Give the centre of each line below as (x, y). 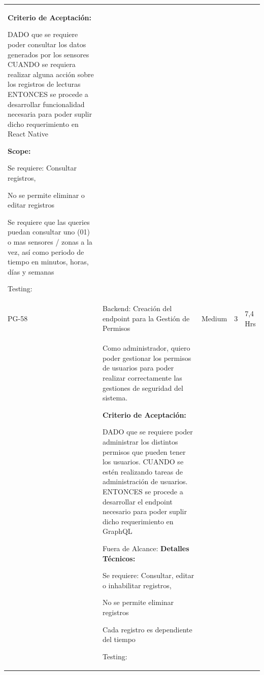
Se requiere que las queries (49, 222)
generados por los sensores (48, 54)
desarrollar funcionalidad (46, 104)
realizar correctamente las (142, 378)
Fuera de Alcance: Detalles (146, 548)
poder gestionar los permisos (147, 358)
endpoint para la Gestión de (146, 318)
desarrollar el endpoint (137, 501)
